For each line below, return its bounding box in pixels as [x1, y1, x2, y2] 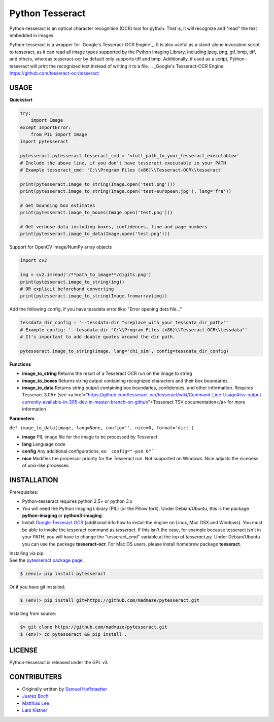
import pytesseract [20, 139, 68, 145]
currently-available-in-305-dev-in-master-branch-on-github [22, 399, 148, 405]
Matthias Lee [22, 700, 49, 706]
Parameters [9, 415, 35, 421]
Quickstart [9, 96, 33, 102]
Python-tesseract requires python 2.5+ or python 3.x [22, 498, 133, 504]
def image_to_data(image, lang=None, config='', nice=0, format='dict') [9, 425, 194, 431]
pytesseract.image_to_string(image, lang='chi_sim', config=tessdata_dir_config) [20, 348, 229, 354]
